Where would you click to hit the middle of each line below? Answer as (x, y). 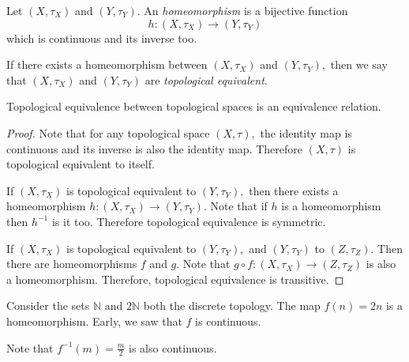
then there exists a (294, 190)
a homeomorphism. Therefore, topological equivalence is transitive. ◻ (175, 279)
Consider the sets (48, 305)
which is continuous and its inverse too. (102, 38)
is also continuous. (173, 347)
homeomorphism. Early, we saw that (94, 321)
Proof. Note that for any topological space (108, 132)
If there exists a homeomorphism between (107, 64)
